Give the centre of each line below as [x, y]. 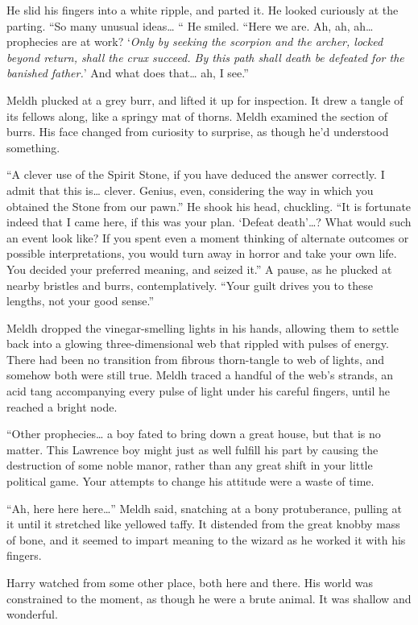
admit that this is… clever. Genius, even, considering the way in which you [190, 190]
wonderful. [32, 614]
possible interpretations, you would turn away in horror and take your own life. [202, 253]
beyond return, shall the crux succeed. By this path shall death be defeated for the [205, 57]
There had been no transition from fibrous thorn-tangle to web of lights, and [196, 359]
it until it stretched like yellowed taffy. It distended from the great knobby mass [203, 524]
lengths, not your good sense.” [81, 301]
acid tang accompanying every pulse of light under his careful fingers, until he [199, 391]
